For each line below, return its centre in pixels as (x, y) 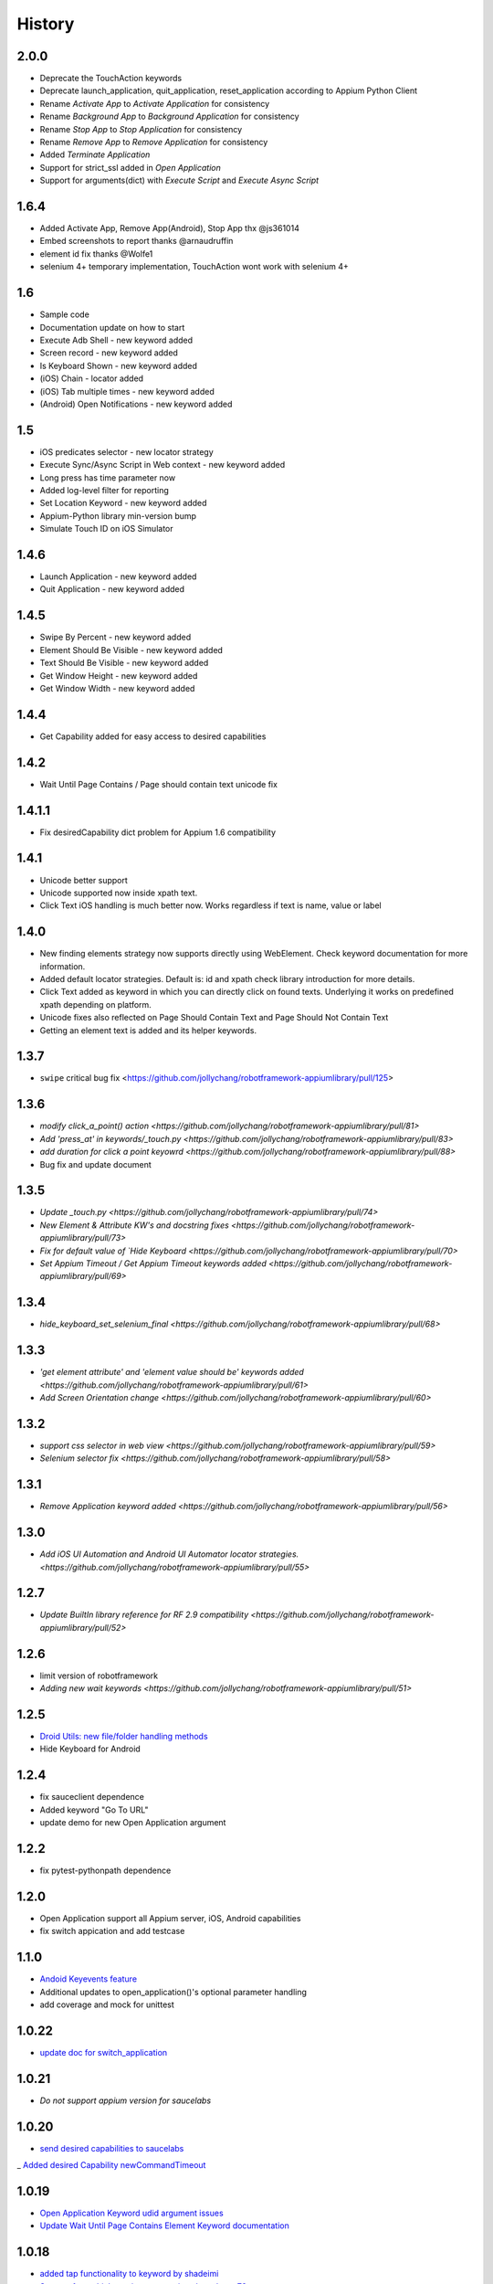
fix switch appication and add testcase (112, 1931)
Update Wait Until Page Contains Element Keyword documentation (164, 2226)
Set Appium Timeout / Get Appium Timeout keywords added (153, 1264)
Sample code (65, 314)
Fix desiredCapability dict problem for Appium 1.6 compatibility (158, 832)
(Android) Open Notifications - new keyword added (136, 404)
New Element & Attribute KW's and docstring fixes (135, 1225)
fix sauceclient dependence (92, 1797)
